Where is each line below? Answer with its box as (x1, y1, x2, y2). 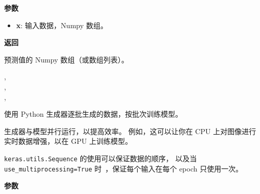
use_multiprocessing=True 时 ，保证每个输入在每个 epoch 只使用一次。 (4, 163, 243, 174)
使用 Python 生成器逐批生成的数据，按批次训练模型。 (4, 109, 183, 119)
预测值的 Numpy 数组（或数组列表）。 (4, 54, 129, 64)
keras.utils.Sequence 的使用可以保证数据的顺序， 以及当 (4, 153, 197, 163)
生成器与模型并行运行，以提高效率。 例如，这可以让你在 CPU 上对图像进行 (4, 125, 256, 136)
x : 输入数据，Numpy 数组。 (16, 19, 108, 30)
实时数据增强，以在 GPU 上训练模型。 (4, 136, 133, 146)
